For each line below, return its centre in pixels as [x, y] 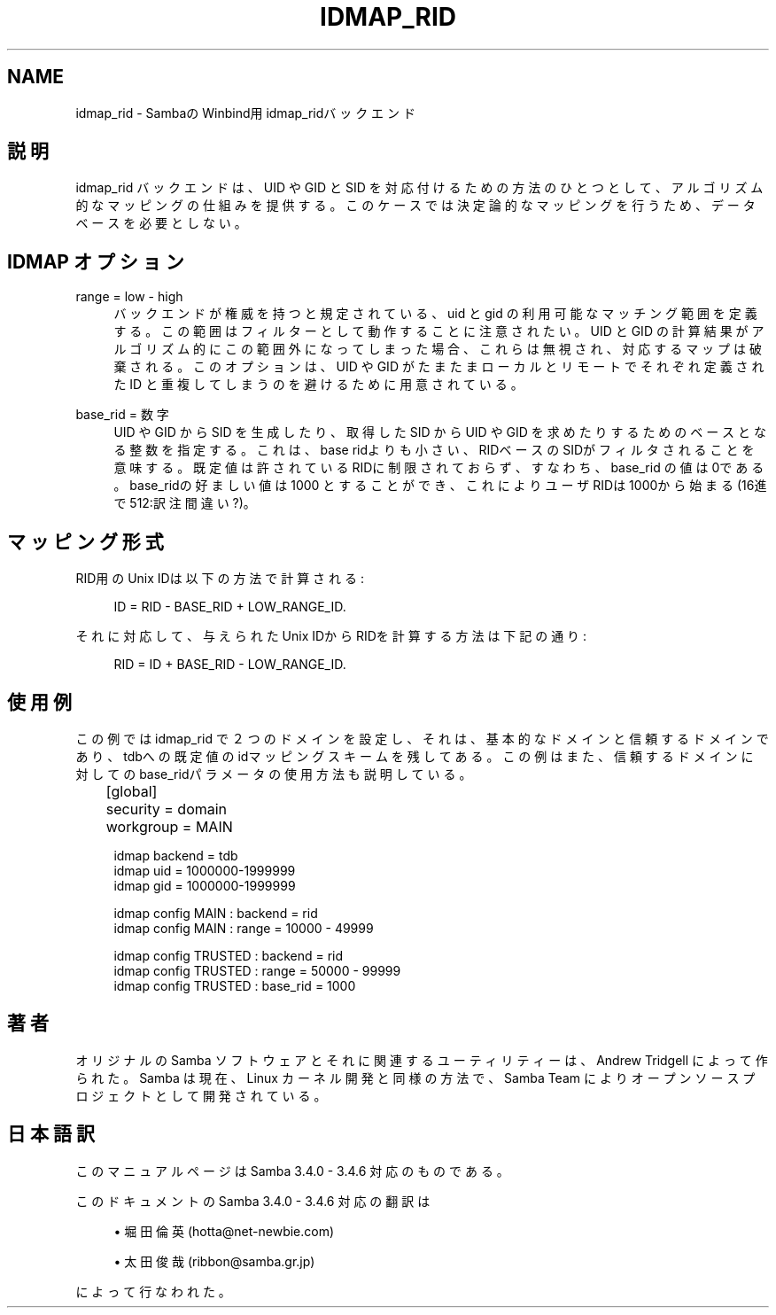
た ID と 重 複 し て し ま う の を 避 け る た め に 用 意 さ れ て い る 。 [318, 385]
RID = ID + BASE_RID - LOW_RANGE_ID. [230, 665]
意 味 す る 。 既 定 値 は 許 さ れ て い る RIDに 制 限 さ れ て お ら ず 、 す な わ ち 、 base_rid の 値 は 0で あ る [439, 468]
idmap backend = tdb [176, 855]
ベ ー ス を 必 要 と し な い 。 [161, 223]
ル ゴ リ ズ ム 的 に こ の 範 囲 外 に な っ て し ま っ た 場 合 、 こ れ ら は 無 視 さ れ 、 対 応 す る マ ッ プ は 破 [438, 349]
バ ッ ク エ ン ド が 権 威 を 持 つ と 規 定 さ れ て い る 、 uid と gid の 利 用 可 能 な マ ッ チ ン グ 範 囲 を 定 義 [435, 314]
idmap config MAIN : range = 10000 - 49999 [244, 928]
